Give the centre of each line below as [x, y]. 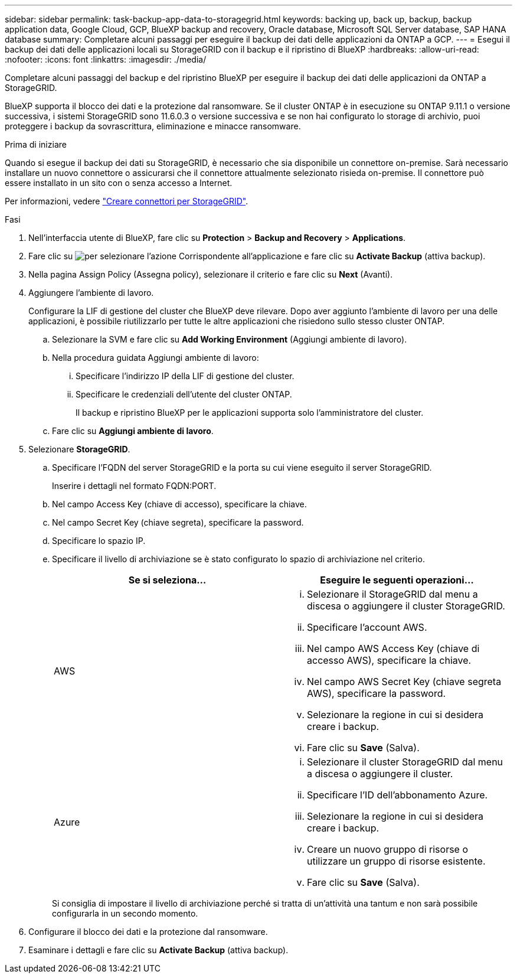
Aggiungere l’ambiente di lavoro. [91, 293]
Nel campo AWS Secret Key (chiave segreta [404, 682]
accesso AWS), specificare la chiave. [389, 660]
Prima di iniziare [36, 144]
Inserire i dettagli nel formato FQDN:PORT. [134, 486]
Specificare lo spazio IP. [99, 541]
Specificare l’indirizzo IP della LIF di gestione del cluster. [185, 376]
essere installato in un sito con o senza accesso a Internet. [119, 183]
